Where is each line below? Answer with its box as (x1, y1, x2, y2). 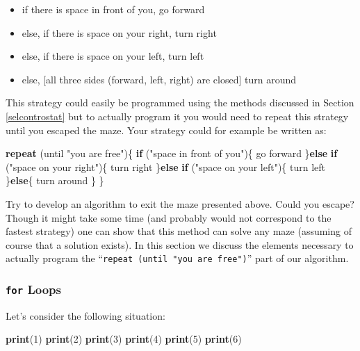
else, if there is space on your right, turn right (22, 25, 217, 40)
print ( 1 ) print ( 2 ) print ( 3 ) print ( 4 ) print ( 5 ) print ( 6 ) (6, 332, 242, 346)
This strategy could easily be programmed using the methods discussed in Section (6, 95, 354, 110)
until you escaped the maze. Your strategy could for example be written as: (6, 122, 327, 137)
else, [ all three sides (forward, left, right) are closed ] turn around (22, 72, 296, 86)
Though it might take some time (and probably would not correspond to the (6, 210, 332, 225)
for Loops (6, 280, 61, 297)
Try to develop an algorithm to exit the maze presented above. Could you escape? (6, 196, 354, 211)
